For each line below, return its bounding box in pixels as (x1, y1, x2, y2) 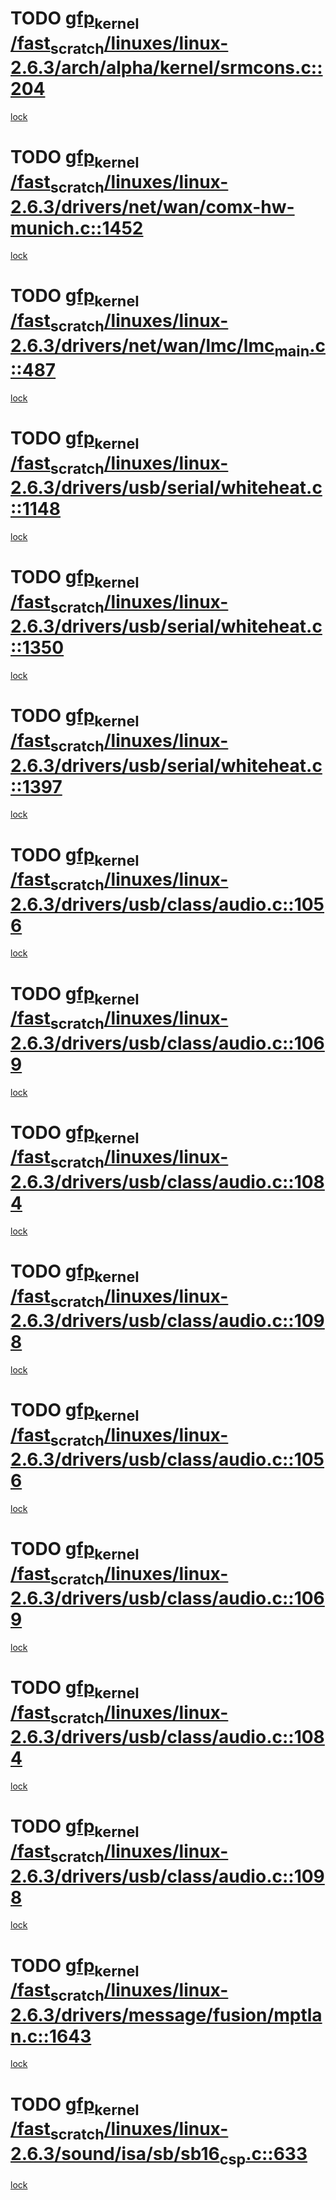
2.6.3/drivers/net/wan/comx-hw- (10, 195, 295, 218)
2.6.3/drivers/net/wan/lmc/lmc (10, 334, 275, 357)
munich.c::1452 (10, 217, 144, 239)
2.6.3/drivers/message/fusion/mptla (10, 2003, 323, 2026)
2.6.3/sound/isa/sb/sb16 (10, 2142, 220, 2165)
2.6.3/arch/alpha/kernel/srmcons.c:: (10, 57, 323, 79)
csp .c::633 (219, 2142, 308, 2169)
